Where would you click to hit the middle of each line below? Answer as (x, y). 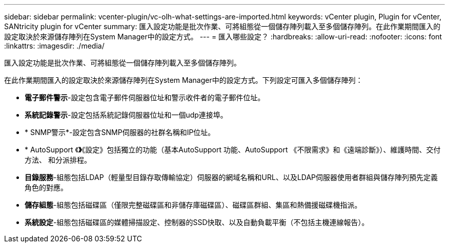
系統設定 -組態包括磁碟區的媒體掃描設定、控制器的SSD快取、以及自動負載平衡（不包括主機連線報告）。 (197, 222)
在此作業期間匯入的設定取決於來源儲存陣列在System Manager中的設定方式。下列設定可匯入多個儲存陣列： (183, 80)
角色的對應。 (46, 187)
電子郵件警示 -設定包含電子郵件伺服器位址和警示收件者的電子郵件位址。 (145, 97)
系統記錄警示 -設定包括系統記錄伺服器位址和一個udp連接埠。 (126, 115)
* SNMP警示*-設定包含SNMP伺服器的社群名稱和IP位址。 (120, 132)
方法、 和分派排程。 (58, 160)
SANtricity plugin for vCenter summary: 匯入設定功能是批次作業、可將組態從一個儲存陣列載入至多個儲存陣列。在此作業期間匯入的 (222, 26)
